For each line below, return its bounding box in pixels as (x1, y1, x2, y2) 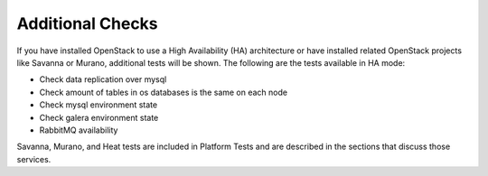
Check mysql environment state (39, 99, 158, 110)
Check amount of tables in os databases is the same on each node (39, 87, 288, 97)
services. (16, 153, 52, 164)
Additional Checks (16, 14, 158, 33)
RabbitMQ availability (39, 125, 118, 135)
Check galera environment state (39, 112, 159, 123)
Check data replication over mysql (39, 74, 167, 85)
